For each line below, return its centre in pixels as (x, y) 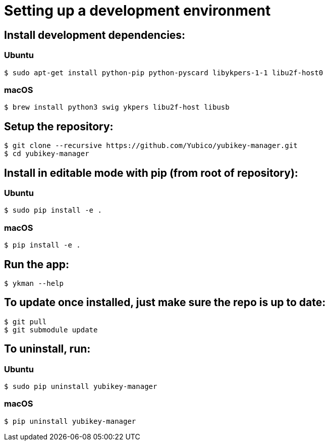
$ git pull (25, 322)
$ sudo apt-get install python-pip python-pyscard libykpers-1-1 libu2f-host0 (164, 72)
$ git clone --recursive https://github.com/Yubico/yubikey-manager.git (151, 146)
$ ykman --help (34, 283)
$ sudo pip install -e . (53, 210)
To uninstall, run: (47, 349)
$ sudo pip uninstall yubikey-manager (81, 387)
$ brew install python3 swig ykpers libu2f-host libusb (117, 107)
